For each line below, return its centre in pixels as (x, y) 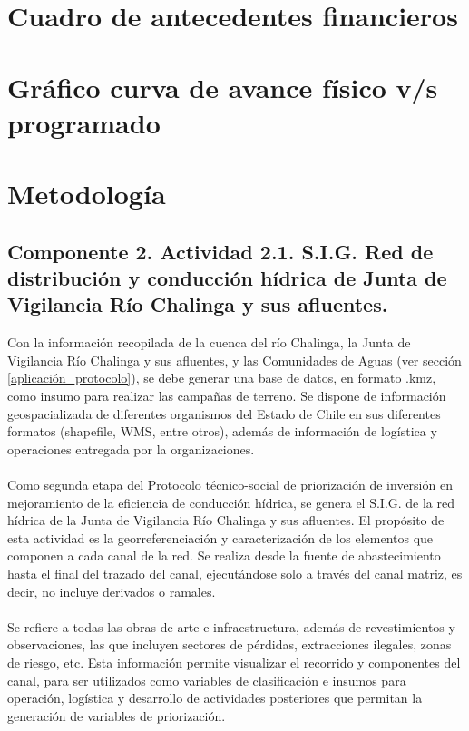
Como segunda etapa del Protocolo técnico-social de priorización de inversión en (230, 485)
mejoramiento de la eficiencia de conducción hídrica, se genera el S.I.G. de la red (231, 502)
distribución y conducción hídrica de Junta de (227, 278)
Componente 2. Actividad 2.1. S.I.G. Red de (220, 251)
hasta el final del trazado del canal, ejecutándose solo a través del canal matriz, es (235, 574)
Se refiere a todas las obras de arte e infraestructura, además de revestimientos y (231, 626)
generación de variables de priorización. (117, 715)
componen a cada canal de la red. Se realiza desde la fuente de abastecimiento (224, 556)
